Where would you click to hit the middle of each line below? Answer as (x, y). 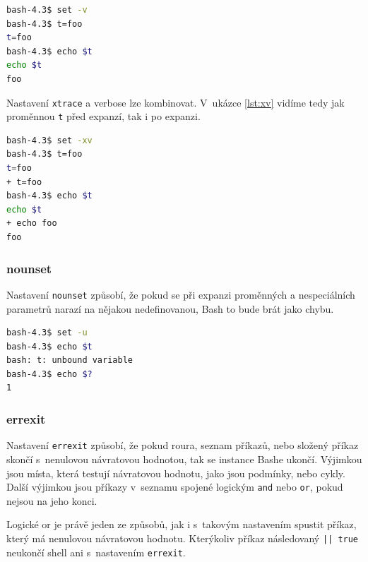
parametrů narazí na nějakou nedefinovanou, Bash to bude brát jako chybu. (170, 308)
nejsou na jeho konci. (52, 500)
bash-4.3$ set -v (47, 10)
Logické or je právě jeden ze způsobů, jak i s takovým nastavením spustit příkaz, (182, 524)
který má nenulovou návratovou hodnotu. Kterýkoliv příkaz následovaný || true (183, 538)
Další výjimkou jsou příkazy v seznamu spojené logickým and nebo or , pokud (175, 487)
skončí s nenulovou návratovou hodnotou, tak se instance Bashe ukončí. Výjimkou (184, 459)
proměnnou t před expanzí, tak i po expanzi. (103, 116)
